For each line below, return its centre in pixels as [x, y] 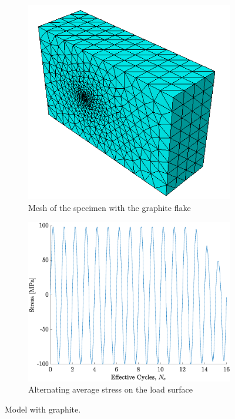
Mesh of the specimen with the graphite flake [110, 208]
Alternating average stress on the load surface [111, 389]
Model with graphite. [43, 409]
